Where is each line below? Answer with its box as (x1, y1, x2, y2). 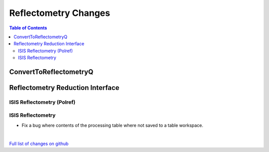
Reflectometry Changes (9, 7, 111, 18)
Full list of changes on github (9, 141, 69, 147)
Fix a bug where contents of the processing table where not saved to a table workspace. (21, 122, 204, 128)
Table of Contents (9, 25, 47, 31)
